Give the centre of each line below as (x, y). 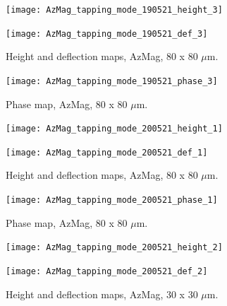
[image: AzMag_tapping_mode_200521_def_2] (107, 271)
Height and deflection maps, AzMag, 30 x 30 (102, 294)
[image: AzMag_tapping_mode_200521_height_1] (114, 129)
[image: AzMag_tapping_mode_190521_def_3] (107, 34)
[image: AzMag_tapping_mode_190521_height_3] (114, 10)
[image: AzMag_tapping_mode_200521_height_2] (114, 248)
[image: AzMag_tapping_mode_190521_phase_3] (112, 81)
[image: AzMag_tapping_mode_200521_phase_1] (112, 200)
